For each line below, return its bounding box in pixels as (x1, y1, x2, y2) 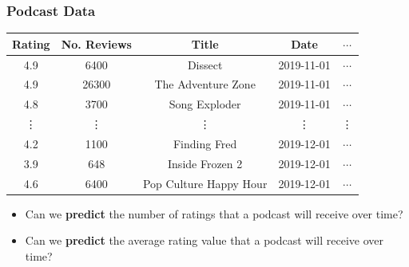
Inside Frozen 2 (168, 155, 243, 171)
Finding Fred (173, 135, 237, 151)
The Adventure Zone (154, 76, 256, 92)
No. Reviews (61, 35, 132, 52)
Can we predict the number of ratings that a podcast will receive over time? (25, 205, 403, 222)
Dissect (187, 56, 223, 73)
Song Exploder (169, 96, 241, 112)
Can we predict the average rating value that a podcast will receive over (25, 232, 383, 249)
